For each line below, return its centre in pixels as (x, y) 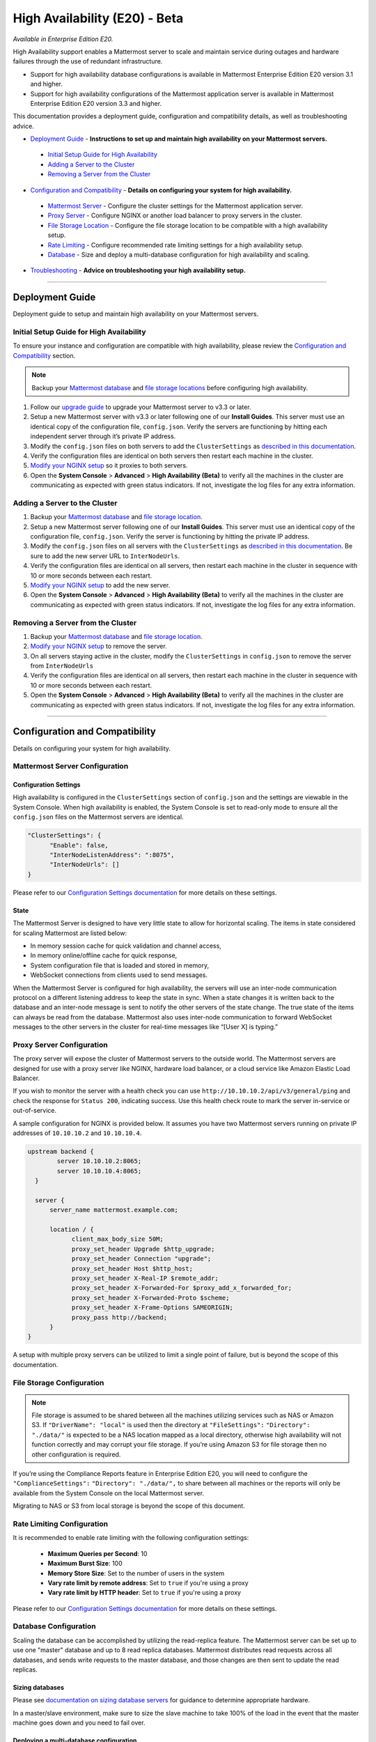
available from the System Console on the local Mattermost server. (109, 1493)
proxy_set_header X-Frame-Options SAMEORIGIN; (152, 1308)
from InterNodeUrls (62, 666)
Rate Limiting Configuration (60, 1524)
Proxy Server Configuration (60, 1045)
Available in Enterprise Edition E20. (63, 39)
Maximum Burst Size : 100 (85, 1564)
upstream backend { (61, 1151)
